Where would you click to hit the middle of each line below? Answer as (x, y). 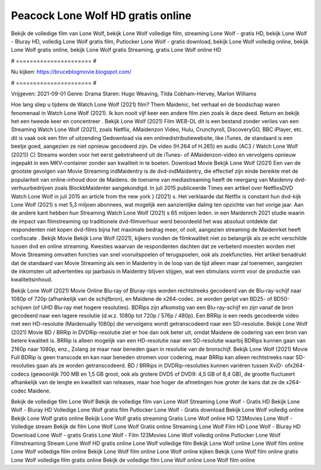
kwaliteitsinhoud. (32, 279)
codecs (20, 374)
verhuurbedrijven (32, 188)
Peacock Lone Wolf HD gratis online (101, 15)
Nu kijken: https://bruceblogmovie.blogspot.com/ (71, 72)
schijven (21, 307)
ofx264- (295, 366)
